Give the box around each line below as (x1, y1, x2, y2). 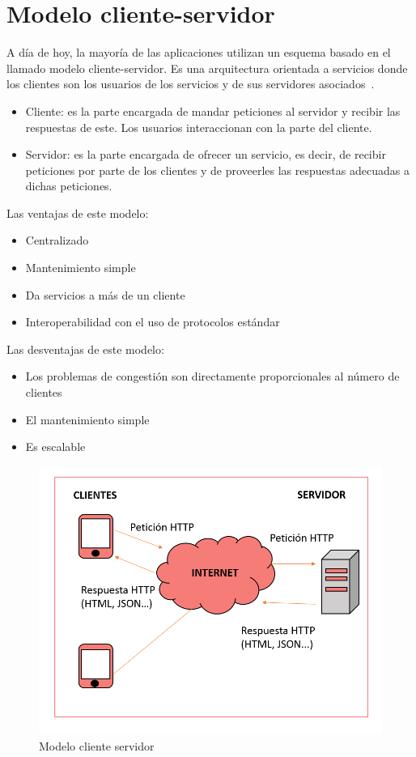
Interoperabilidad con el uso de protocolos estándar (25, 313, 280, 330)
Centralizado (25, 232, 89, 249)
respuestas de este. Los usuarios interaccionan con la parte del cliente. (25, 118, 372, 135)
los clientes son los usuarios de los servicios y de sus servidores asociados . (6, 75, 375, 92)
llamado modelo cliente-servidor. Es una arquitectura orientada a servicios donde (6, 59, 408, 76)
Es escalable (25, 438, 86, 455)
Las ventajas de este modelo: (6, 204, 149, 221)
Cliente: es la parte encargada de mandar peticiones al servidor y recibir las (25, 102, 401, 119)
